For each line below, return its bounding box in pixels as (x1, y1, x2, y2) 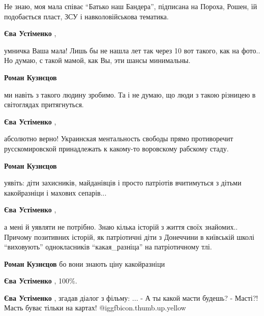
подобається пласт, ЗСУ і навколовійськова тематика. (4, 11, 169, 21)
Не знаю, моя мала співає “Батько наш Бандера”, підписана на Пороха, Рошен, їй (4, 1, 257, 11)
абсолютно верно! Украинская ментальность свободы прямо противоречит (4, 133, 233, 144)
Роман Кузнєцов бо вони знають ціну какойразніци (4, 258, 165, 269)
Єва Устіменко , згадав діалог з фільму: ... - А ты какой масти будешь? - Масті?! (4, 292, 258, 303)
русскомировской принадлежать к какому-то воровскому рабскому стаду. (4, 143, 229, 153)
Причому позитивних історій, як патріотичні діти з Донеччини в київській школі (4, 231, 254, 242)
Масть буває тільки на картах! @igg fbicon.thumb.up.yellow (4, 302, 186, 313)
